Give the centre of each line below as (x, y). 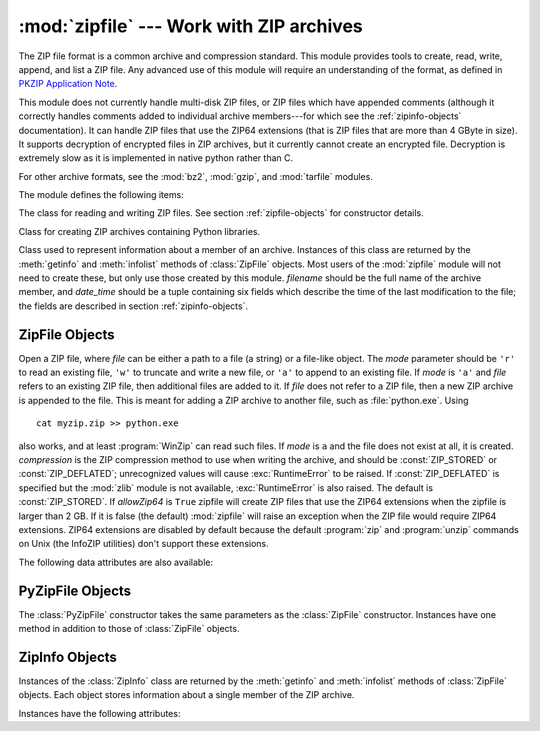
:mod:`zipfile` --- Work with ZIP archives (191, 26)
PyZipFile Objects (75, 590)
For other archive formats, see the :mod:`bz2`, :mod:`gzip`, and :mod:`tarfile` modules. (196, 176)
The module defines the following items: (101, 195)
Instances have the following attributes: (99, 713)
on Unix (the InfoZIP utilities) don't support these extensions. (143, 544)
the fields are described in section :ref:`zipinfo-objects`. (133, 306)
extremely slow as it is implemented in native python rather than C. (156, 158)
